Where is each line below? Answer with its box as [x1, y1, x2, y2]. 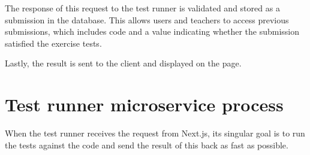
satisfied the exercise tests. [5, 37, 102, 49]
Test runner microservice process [5, 92, 284, 117]
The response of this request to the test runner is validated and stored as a [5, 2, 280, 14]
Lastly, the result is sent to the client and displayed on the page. [5, 57, 242, 69]
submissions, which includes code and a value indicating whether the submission [5, 25, 300, 38]
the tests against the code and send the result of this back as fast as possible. [5, 138, 288, 151]
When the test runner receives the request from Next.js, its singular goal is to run [5, 127, 305, 139]
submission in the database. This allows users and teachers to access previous [5, 13, 289, 26]
